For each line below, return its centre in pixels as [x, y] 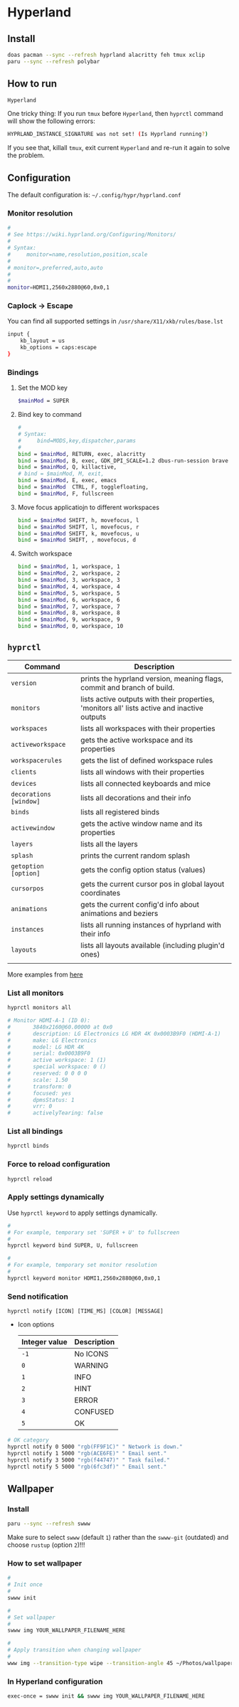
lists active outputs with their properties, [148, 699]
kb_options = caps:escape [59, 348]
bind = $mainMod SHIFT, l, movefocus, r [78, 527]
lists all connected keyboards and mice [146, 783]
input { [19, 334]
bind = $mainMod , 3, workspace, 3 [69, 580]
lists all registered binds [120, 812]
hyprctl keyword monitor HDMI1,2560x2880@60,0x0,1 [84, 1278]
